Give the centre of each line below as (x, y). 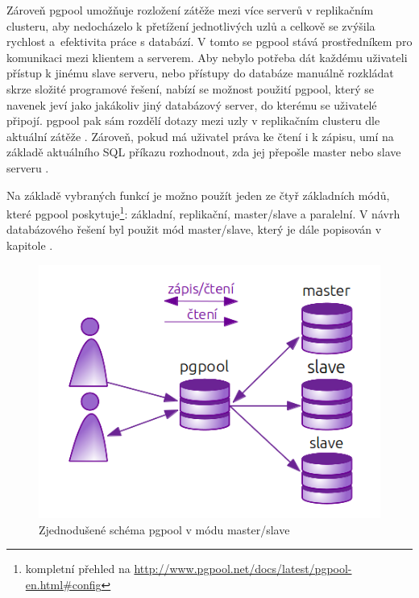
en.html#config (63, 584)
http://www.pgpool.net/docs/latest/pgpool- (243, 569)
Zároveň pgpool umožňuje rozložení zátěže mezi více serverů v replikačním (190, 10)
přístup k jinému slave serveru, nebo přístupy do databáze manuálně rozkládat (200, 73)
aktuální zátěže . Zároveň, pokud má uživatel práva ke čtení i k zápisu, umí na (200, 136)
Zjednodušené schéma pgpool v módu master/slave (164, 529)
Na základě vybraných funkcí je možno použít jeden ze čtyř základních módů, (198, 195)
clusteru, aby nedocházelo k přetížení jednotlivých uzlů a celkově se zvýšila (191, 25)
